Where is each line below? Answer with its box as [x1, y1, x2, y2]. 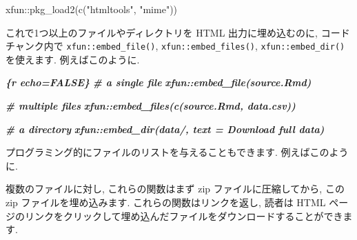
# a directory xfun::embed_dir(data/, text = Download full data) [6, 121, 325, 136]
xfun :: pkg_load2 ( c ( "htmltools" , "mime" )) [6, 2, 178, 16]
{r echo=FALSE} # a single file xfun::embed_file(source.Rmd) [6, 75, 312, 90]
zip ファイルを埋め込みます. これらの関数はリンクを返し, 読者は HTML [6, 195, 326, 209]
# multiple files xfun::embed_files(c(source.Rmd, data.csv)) [6, 99, 296, 113]
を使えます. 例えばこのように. [6, 52, 140, 66]
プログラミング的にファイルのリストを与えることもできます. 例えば [6, 145, 310, 159]
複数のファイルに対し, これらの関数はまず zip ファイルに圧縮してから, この [6, 181, 345, 196]
